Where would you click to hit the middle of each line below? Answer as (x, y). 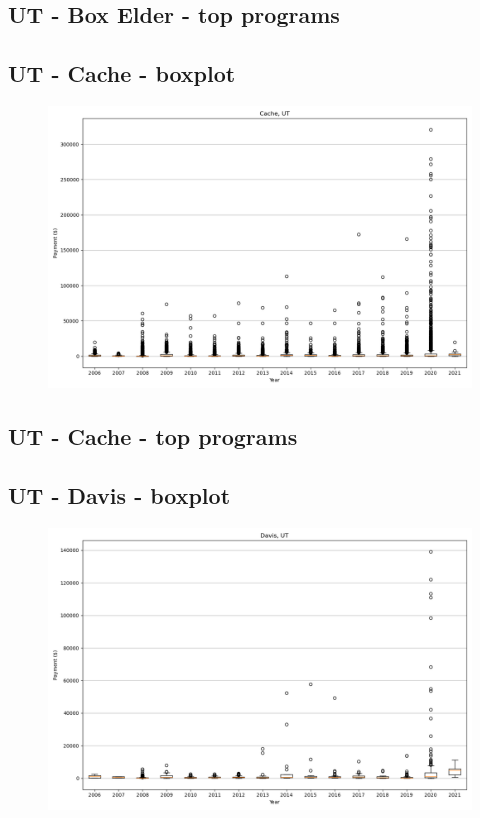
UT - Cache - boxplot (122, 73)
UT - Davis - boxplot (119, 495)
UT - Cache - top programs (153, 436)
